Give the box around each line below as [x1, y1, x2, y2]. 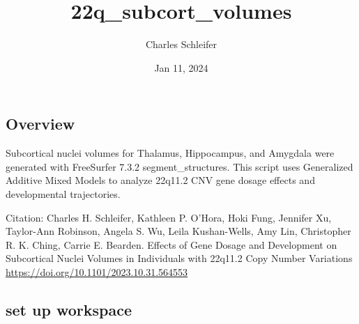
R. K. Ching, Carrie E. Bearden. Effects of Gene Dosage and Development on [6, 237, 337, 252]
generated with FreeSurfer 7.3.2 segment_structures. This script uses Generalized [6, 159, 353, 173]
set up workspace [6, 298, 132, 320]
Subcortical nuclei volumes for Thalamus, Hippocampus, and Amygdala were [6, 146, 335, 160]
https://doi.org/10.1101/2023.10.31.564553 [6, 264, 188, 279]
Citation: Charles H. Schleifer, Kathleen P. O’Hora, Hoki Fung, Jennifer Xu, [6, 210, 332, 224]
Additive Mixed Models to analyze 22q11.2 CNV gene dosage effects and [6, 173, 315, 187]
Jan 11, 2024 [154, 60, 208, 75]
